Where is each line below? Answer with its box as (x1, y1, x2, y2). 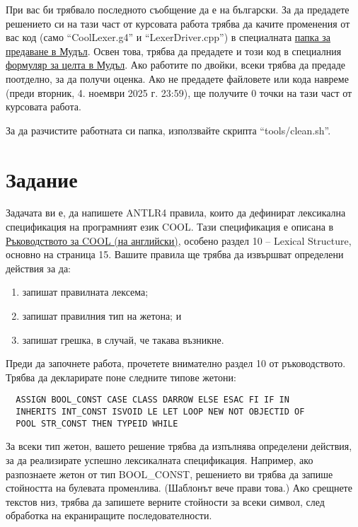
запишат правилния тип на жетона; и (22, 308, 182, 323)
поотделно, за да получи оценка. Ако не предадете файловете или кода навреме (6, 71, 349, 86)
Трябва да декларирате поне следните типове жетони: (6, 369, 236, 384)
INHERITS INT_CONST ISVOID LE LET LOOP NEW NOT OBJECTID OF (16, 407, 305, 417)
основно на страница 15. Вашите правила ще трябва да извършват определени (6, 247, 344, 262)
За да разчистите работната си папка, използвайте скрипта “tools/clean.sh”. (6, 122, 331, 137)
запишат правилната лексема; (22, 284, 149, 299)
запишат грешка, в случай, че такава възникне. (22, 332, 224, 347)
